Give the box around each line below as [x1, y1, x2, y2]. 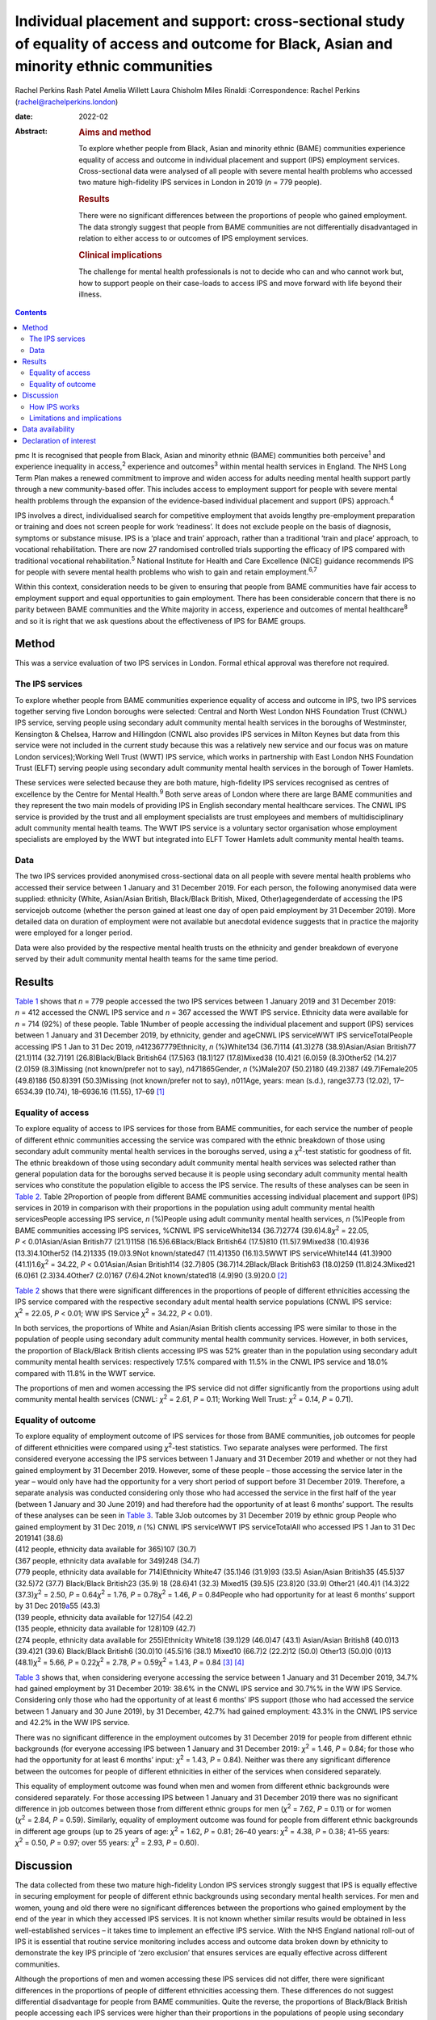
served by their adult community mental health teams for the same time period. [15, 954, 279, 964]
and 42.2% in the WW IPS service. [15, 1718, 131, 1728]
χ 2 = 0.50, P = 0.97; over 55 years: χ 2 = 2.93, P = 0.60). [15, 1837, 199, 1848]
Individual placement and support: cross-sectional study [15, 12, 405, 30]
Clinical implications [78, 249, 162, 260]
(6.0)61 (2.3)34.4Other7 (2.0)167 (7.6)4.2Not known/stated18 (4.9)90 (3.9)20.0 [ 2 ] [15, 1271, 287, 1281]
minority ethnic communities [15, 57, 213, 76]
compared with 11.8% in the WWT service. [15, 1368, 156, 1378]
